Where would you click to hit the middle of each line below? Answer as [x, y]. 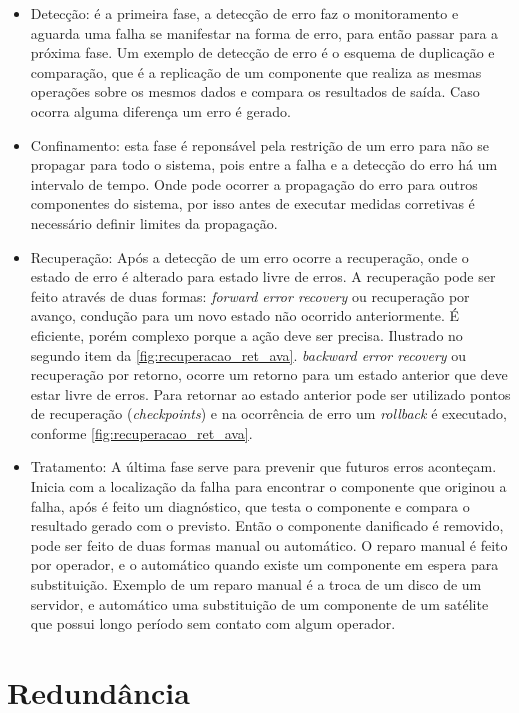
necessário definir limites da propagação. [154, 222]
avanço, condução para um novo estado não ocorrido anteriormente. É [245, 315]
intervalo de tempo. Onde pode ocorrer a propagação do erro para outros [254, 183]
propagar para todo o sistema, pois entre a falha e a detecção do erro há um [264, 164]
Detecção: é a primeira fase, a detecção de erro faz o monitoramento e [244, 13]
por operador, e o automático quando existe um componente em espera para [264, 564]
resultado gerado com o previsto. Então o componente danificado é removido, [267, 525]
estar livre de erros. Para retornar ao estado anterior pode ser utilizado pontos [270, 393]
